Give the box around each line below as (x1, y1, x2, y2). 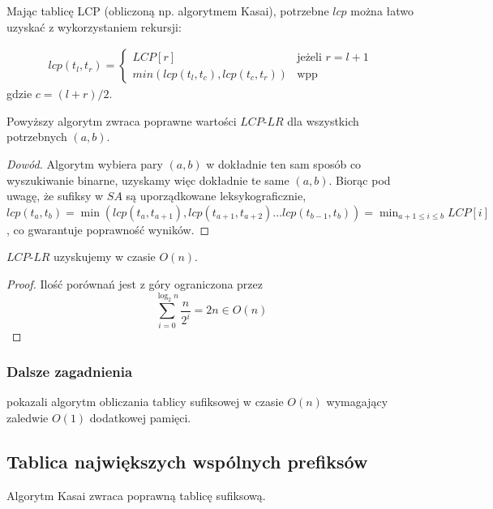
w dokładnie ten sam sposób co (206, 156, 362, 172)
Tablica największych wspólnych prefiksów (6, 449, 368, 474)
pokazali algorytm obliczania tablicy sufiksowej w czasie (6, 393, 284, 410)
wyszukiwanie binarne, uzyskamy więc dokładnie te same (6, 171, 289, 188)
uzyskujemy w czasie (54, 248, 156, 265)
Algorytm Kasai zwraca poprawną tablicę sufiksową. (6, 486, 266, 503)
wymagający (326, 393, 388, 410)
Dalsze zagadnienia (6, 361, 133, 382)
